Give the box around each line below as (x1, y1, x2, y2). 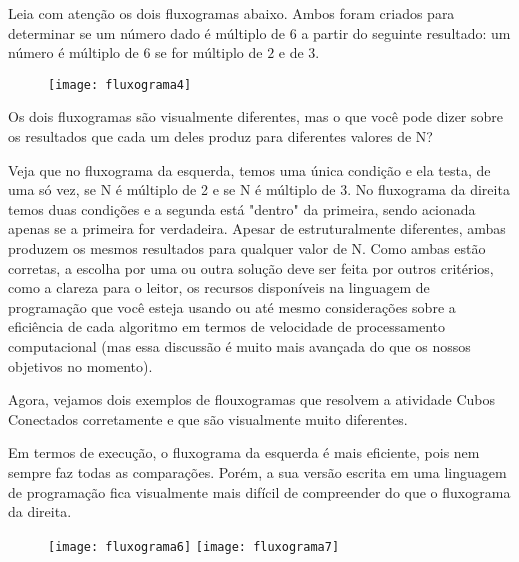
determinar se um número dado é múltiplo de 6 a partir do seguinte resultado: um (8, 22, 511, 43)
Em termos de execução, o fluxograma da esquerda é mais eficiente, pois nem (8, 442, 480, 463)
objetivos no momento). (8, 355, 153, 376)
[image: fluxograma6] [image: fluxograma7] (48, 539, 340, 554)
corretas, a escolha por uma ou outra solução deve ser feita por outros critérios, (8, 257, 494, 278)
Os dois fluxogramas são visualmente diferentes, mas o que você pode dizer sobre (8, 106, 503, 127)
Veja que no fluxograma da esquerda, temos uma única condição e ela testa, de (8, 159, 491, 180)
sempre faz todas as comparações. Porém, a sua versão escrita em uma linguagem (8, 461, 507, 482)
